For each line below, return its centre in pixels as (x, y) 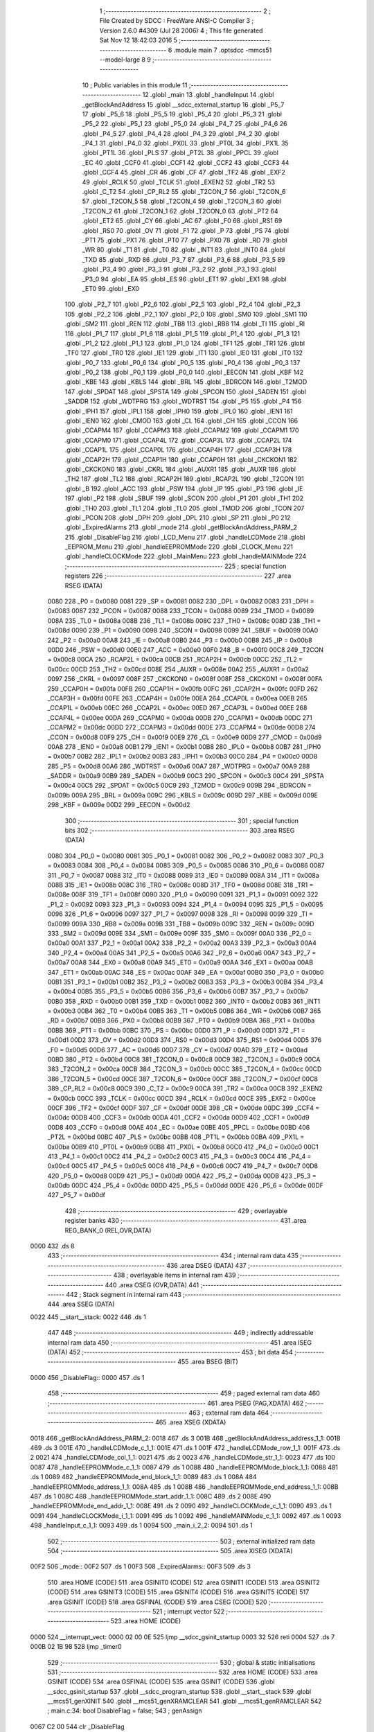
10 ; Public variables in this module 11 (135, 85)
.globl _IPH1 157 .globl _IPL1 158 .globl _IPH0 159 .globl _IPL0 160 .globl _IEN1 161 (179, 411)
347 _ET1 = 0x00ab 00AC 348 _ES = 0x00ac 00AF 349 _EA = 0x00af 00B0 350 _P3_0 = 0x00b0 (186, 972)
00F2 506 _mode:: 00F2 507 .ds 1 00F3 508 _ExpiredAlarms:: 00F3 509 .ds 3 (140, 1566)
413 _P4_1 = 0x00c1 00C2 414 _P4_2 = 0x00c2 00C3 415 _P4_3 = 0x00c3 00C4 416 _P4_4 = (179, 1156)
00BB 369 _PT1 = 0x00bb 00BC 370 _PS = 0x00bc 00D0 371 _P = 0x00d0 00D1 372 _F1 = (177, 1030)
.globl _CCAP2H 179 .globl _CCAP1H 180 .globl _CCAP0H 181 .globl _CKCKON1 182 (181, 459)
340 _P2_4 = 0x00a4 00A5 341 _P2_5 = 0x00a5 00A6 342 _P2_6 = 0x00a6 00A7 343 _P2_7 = (182, 953)
